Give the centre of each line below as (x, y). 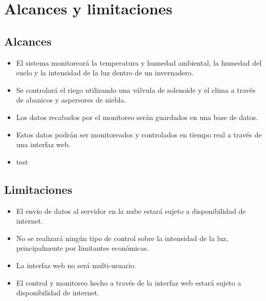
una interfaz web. (43, 144)
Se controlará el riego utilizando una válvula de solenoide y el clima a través (136, 89)
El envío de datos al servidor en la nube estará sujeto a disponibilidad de (131, 210)
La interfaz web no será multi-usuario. (76, 265)
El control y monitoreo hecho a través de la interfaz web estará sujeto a (129, 282)
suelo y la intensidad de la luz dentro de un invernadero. (105, 73)
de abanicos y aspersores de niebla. (71, 100)
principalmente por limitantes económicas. (82, 248)
